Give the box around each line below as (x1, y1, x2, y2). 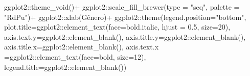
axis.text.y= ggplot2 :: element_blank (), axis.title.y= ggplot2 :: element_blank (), (4, 31, 246, 42)
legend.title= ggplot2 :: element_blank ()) (4, 61, 127, 72)
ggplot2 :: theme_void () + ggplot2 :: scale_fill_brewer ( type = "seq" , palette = (4, 2, 240, 12)
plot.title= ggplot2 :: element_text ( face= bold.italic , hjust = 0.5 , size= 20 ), (4, 21, 231, 32)
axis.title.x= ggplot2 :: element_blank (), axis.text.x (4, 41, 159, 52)
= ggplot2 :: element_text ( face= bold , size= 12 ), (4, 51, 146, 62)
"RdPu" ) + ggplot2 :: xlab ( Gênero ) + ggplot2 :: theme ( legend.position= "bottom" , (4, 11, 246, 22)
